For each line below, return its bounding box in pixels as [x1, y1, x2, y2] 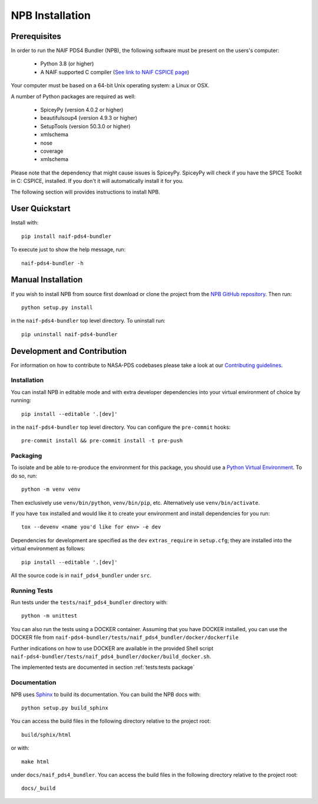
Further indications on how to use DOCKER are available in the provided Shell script [11, 645, 214, 652]
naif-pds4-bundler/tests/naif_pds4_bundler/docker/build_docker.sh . [11, 653, 211, 660]
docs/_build [21, 785, 56, 792]
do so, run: [11, 472, 38, 479]
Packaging [11, 452, 42, 460]
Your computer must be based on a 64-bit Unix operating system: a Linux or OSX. [11, 82, 210, 89]
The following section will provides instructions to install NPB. [11, 188, 160, 195]
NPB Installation [11, 9, 91, 22]
